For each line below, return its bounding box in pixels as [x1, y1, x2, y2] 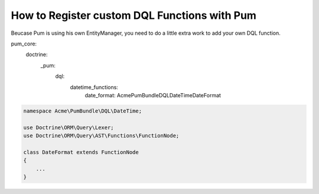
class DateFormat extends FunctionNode [23, 149, 139, 156]
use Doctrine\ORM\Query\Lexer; [23, 124, 115, 131]
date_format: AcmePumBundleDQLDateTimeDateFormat [84, 91, 222, 98]
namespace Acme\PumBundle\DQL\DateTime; [23, 107, 142, 114]
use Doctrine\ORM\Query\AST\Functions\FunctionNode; [23, 133, 180, 139]
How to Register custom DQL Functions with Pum [11, 9, 257, 22]
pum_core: [11, 40, 37, 47]
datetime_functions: [70, 83, 118, 91]
